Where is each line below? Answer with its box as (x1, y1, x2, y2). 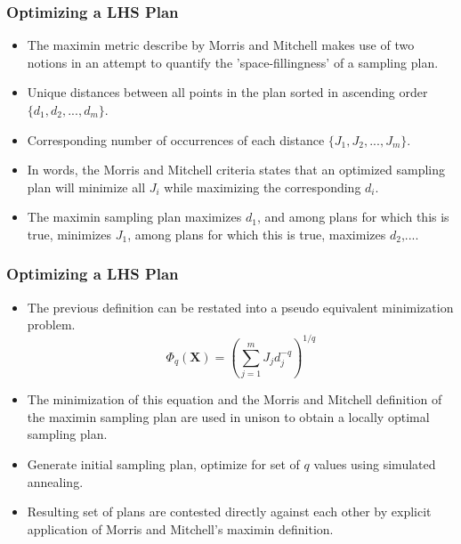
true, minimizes (27, 224, 112, 243)
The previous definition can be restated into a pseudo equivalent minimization (27, 297, 454, 316)
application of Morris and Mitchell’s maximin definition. (27, 519, 334, 538)
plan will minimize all (27, 177, 146, 196)
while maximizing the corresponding (164, 177, 361, 196)
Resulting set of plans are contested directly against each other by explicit (27, 502, 432, 521)
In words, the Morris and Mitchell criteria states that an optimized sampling (27, 160, 445, 179)
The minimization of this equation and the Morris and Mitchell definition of (27, 390, 442, 409)
